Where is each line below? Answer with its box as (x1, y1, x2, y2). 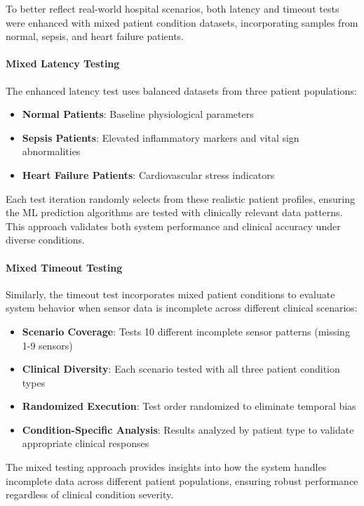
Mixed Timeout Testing (6, 260, 123, 274)
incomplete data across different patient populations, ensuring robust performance (6, 473, 358, 488)
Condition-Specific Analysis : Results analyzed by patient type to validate (22, 422, 354, 437)
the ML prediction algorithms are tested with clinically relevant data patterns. (6, 205, 343, 220)
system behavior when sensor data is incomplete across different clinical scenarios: (6, 300, 358, 315)
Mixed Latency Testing (6, 56, 120, 71)
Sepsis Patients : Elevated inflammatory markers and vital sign (22, 130, 299, 145)
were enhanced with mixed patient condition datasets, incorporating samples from (6, 15, 358, 29)
